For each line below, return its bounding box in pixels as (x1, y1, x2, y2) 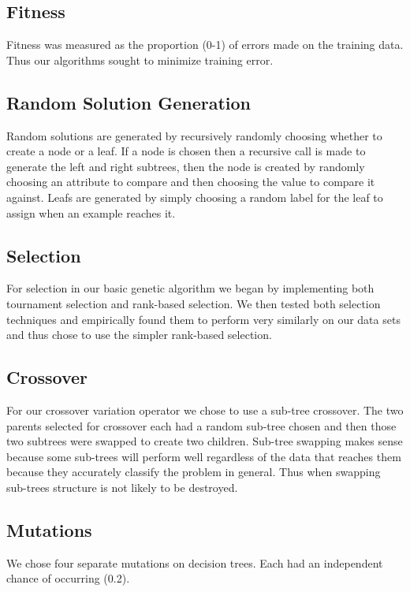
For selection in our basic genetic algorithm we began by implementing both (6, 280, 375, 296)
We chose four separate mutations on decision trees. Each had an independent (6, 554, 383, 571)
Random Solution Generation (6, 90, 251, 114)
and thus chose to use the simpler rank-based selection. (6, 326, 272, 343)
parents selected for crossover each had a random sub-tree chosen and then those (6, 417, 397, 434)
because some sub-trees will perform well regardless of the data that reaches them (6, 448, 401, 464)
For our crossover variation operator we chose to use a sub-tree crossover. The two (6, 401, 404, 418)
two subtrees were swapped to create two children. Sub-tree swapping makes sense (6, 433, 403, 449)
